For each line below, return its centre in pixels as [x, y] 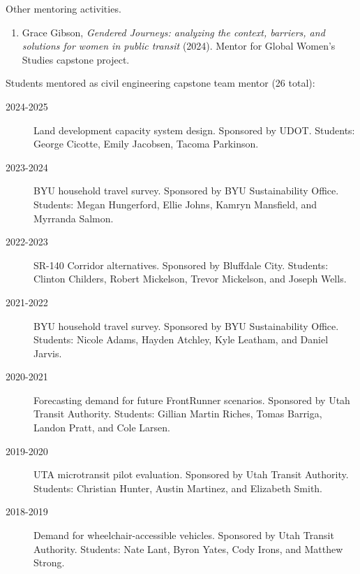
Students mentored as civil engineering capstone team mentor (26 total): [160, 83]
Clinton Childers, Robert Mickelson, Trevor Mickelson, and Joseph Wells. [190, 279]
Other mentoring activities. [63, 8]
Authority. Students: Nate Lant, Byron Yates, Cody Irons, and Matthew [188, 548]
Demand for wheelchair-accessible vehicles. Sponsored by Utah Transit [184, 535]
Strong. [49, 562]
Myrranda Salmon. [74, 218]
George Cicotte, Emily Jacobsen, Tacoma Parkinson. [146, 144]
